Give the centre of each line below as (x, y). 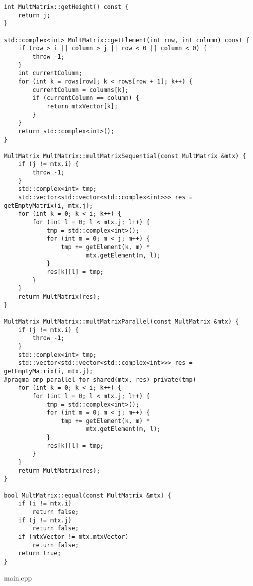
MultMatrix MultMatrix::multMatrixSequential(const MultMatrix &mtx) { (125, 156)
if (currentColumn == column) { (86, 98)
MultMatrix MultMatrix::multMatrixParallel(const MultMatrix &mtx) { (122, 321)
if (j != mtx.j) (45, 520)
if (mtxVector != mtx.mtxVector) (73, 537)
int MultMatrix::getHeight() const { (66, 7)
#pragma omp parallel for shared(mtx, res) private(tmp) (100, 379)
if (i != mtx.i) (45, 504)
